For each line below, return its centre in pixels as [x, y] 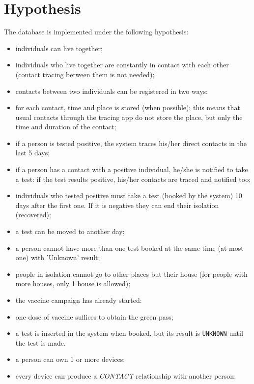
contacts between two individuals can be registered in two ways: [112, 91]
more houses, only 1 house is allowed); [73, 283]
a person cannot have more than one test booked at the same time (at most [129, 248]
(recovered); [33, 215]
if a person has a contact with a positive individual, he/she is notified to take [132, 169]
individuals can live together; [59, 48]
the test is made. [41, 342]
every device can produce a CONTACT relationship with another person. [126, 376]
